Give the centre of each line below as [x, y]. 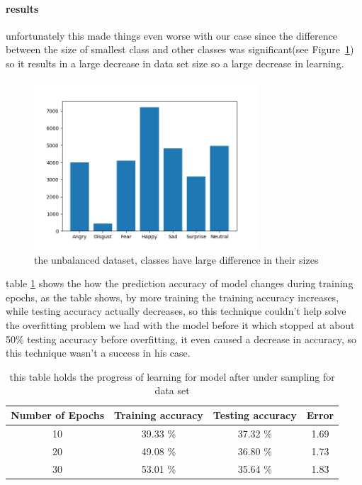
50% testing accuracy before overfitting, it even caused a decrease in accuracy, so [181, 339]
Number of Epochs [58, 415]
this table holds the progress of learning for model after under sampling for [172, 376]
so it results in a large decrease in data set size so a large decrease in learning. [175, 63]
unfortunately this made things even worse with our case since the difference [171, 35]
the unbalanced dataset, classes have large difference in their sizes [176, 259]
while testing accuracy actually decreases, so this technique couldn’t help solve [176, 311]
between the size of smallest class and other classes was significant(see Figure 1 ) [180, 49]
